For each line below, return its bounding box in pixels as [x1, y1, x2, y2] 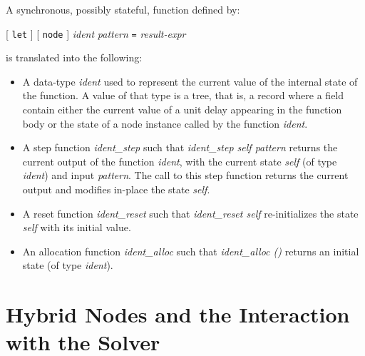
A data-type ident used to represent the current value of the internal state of [22, 73, 358, 88]
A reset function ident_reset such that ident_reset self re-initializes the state [22, 205, 359, 220]
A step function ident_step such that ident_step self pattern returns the [22, 140, 338, 155]
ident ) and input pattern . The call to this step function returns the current [22, 168, 349, 183]
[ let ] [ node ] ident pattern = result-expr [6, 26, 186, 41]
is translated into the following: [6, 50, 143, 65]
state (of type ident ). [22, 258, 113, 273]
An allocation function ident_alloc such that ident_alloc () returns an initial [22, 243, 359, 258]
